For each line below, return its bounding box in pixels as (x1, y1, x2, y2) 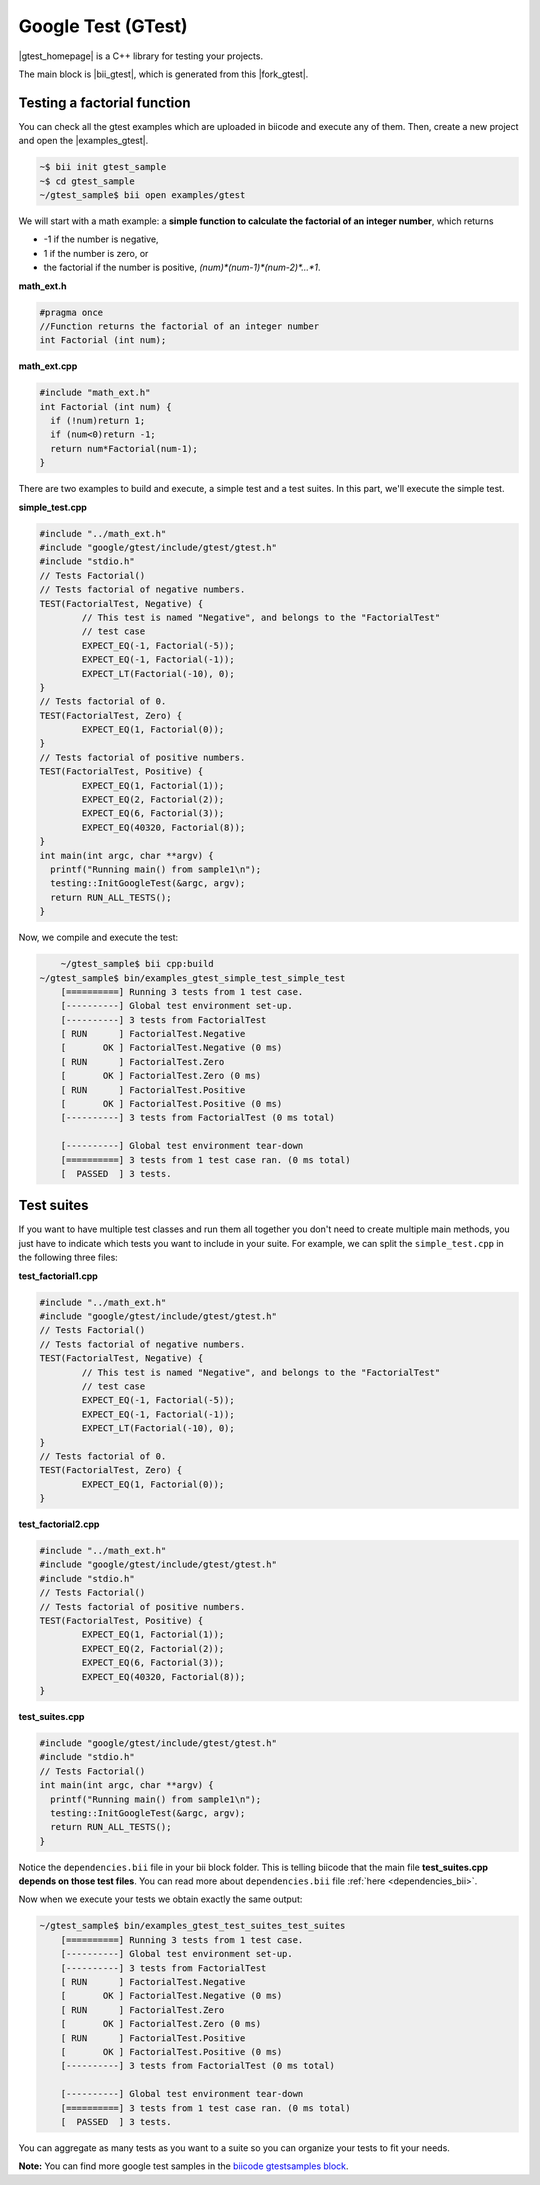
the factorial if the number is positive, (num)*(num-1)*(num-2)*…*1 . (43, 261, 321, 274)
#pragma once (39, 306, 104, 318)
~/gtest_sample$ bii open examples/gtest (39, 190, 246, 200)
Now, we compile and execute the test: (18, 931, 179, 944)
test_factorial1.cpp (18, 1270, 99, 1282)
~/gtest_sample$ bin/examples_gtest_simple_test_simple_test (39, 972, 346, 984)
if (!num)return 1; (50, 415, 146, 427)
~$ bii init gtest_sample (39, 161, 167, 173)
